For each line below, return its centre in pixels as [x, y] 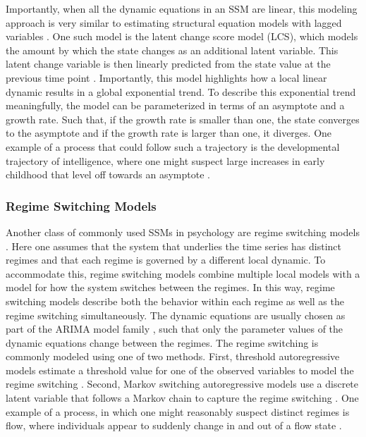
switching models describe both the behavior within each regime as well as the [175, 301]
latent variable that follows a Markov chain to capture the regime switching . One [182, 398]
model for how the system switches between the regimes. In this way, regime [170, 287]
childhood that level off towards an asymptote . [108, 174]
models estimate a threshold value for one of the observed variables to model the [180, 370]
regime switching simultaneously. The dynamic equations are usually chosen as [176, 315]
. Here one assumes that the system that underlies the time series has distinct [174, 246]
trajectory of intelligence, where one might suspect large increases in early [165, 160]
